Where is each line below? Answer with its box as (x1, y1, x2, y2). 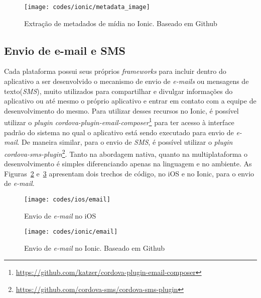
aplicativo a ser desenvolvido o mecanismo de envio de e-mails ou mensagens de (4, 76, 249, 86)
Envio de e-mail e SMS (4, 42, 126, 58)
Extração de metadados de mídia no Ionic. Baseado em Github (24, 18, 217, 28)
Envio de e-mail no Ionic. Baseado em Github (24, 242, 165, 253)
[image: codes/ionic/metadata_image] (24, 4, 150, 11)
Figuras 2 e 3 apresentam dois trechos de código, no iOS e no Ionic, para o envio (4, 168, 254, 178)
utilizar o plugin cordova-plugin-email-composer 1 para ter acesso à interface (4, 116, 234, 128)
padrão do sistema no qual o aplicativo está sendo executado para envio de (4, 127, 234, 137)
